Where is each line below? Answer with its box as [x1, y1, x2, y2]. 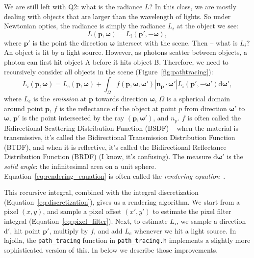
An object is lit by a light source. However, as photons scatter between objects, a [4, 47, 247, 57]
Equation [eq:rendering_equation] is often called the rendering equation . [4, 170, 226, 181]
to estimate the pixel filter [152, 206, 231, 216]
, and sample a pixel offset [43, 206, 122, 216]
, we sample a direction [177, 215, 246, 226]
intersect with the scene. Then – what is [117, 37, 238, 47]
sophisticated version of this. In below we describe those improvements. [4, 244, 218, 255]
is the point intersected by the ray [22, 113, 125, 123]
